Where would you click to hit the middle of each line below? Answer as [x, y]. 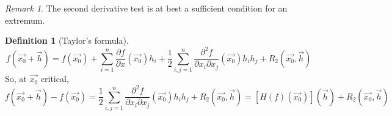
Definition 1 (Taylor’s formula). [67, 40]
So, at [16, 79]
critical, [55, 79]
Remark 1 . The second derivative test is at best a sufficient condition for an [146, 8]
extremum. [25, 20]
